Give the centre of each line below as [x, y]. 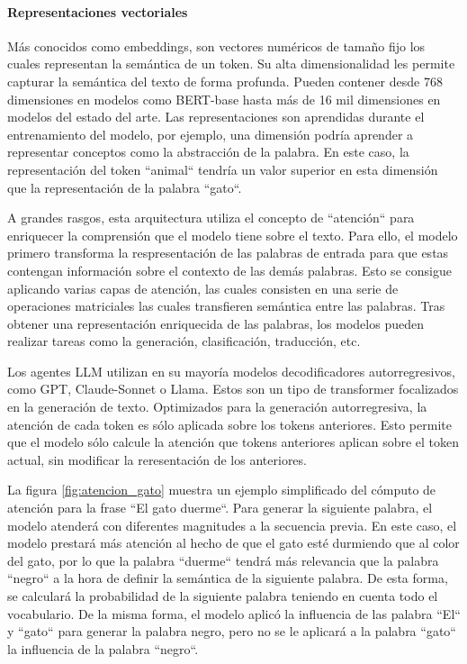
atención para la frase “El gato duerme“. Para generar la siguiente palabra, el [220, 508]
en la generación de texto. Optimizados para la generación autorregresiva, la [217, 407]
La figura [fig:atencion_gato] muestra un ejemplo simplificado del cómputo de [222, 490]
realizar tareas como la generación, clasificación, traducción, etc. [184, 341]
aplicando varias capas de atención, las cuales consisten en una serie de [203, 288]
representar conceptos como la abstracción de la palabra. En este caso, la [208, 152]
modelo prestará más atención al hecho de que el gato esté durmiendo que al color [233, 543]
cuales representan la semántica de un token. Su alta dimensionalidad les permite [231, 64]
